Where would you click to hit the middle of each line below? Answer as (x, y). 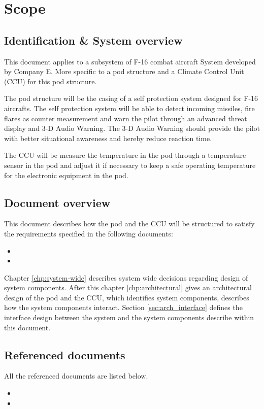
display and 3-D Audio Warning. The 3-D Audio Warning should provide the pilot (132, 128)
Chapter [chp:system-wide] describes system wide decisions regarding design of (126, 277)
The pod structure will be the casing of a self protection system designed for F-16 (131, 98)
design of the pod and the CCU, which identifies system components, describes (127, 297)
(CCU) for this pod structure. (51, 81)
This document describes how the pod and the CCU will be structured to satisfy (129, 224)
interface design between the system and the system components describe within (129, 317)
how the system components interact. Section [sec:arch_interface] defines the (123, 307)
